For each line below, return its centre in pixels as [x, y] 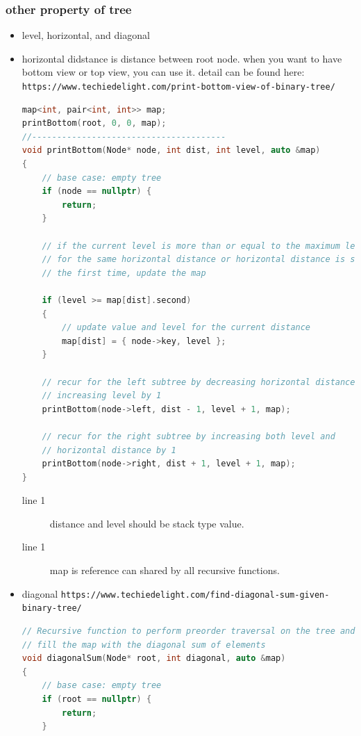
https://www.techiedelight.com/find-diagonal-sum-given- [195, 595]
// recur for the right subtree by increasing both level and [188, 436]
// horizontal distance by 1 [109, 450]
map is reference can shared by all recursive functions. [165, 570]
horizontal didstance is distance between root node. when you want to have [182, 58]
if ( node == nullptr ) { [97, 191]
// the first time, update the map [124, 273]
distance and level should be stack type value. [147, 523]
